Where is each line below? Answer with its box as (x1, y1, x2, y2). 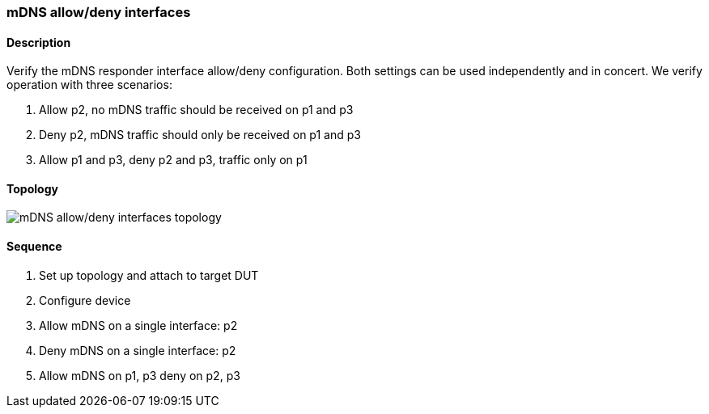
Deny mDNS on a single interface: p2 (39, 343, 236, 357)
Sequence (6, 239, 62, 254)
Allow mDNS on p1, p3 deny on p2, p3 (39, 368, 240, 382)
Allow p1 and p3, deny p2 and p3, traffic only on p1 (39, 153, 308, 167)
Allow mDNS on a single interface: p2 (39, 318, 238, 332)
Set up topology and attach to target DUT (39, 268, 259, 282)
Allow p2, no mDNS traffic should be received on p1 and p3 (39, 103, 354, 117)
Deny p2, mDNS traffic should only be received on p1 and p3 (39, 128, 361, 142)
